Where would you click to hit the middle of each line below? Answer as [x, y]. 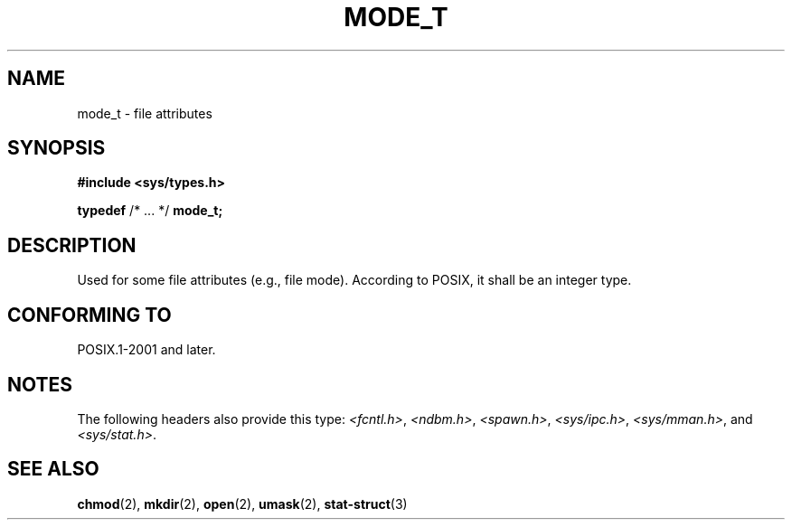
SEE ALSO [53, 469]
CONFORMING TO [90, 315]
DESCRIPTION [72, 245]
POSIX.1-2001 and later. [146, 350]
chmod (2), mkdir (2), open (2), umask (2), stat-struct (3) [242, 503]
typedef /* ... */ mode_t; [150, 211]
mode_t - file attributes [145, 113]
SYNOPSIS [57, 148]
